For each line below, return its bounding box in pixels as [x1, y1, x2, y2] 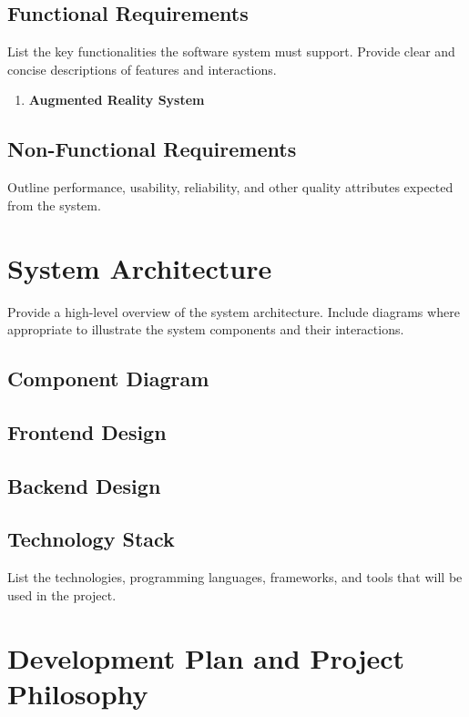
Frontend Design [7, 417, 167, 446]
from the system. [7, 195, 101, 214]
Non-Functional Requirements [7, 135, 297, 163]
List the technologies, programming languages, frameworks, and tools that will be [7, 568, 463, 587]
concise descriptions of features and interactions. [7, 59, 277, 78]
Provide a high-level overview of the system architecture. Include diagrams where [7, 302, 460, 321]
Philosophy [7, 674, 148, 712]
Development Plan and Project [7, 639, 405, 676]
